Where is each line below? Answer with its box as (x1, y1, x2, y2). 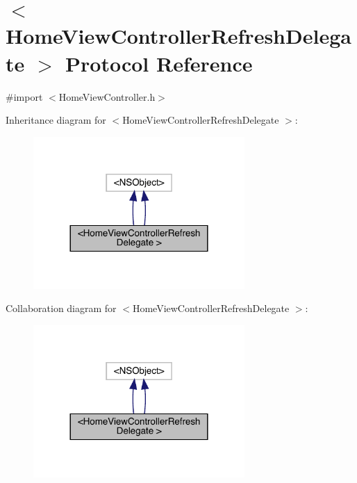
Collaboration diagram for (6, 301, 117, 316)
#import (6, 89, 43, 104)
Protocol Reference (65, 49, 253, 77)
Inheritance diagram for (6, 113, 106, 127)
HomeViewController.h (58, 89, 156, 104)
